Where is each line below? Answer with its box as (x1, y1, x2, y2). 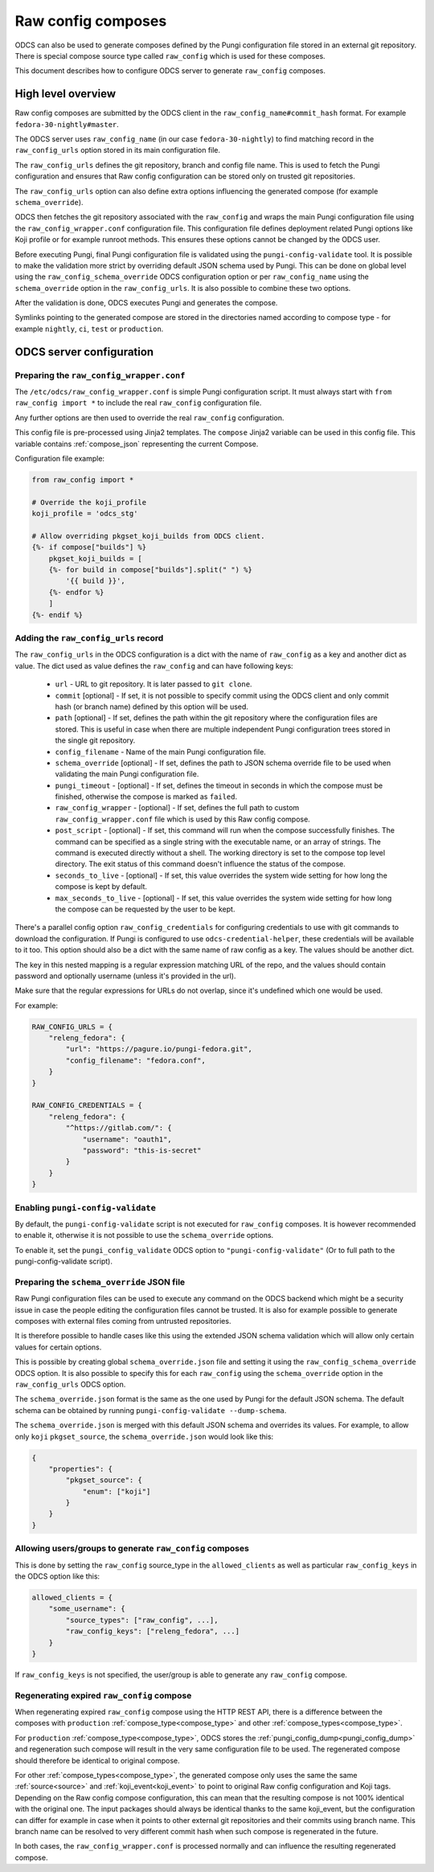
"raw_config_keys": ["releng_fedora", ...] (65, 1627, 240, 1636)
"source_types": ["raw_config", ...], (65, 1616, 219, 1624)
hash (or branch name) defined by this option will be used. (55, 702, 249, 711)
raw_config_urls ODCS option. (14, 1379, 126, 1389)
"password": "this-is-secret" (82, 1146, 202, 1155)
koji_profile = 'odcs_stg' (31, 509, 138, 518)
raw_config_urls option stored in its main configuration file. (14, 145, 221, 155)
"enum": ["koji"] (82, 1487, 151, 1496)
